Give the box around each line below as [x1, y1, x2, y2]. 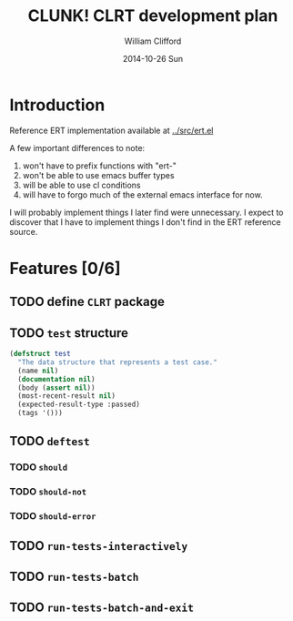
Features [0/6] [9, 258, 121, 279]
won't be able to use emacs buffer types [22, 169, 175, 180]
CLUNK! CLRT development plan [27, 5, 278, 26]
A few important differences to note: [9, 142, 146, 153]
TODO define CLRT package [9, 294, 166, 310]
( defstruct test [9, 350, 71, 359]
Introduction [9, 95, 106, 115]
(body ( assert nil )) [17, 383, 96, 392]
